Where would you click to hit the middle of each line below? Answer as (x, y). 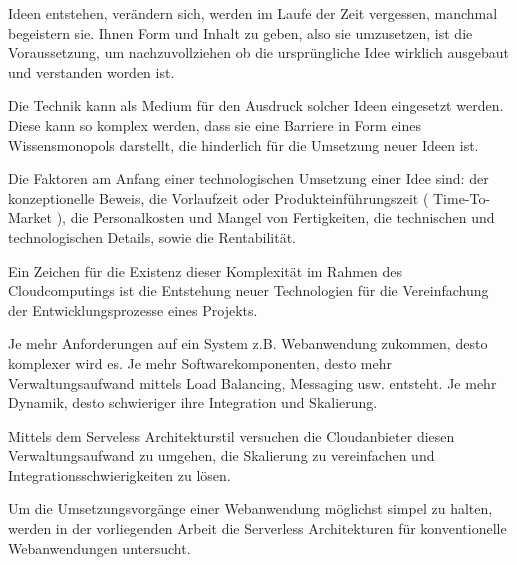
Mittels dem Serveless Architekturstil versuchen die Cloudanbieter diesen (231, 435)
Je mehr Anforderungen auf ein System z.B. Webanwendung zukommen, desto (248, 343)
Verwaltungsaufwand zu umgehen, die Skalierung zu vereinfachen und (221, 455)
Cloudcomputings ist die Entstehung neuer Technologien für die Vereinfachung (248, 290)
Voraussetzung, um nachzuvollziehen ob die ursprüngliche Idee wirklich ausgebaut (258, 52)
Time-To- (462, 197)
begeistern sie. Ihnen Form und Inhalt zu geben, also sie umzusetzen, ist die (240, 32)
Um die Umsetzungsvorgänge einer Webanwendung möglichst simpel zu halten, (250, 508)
